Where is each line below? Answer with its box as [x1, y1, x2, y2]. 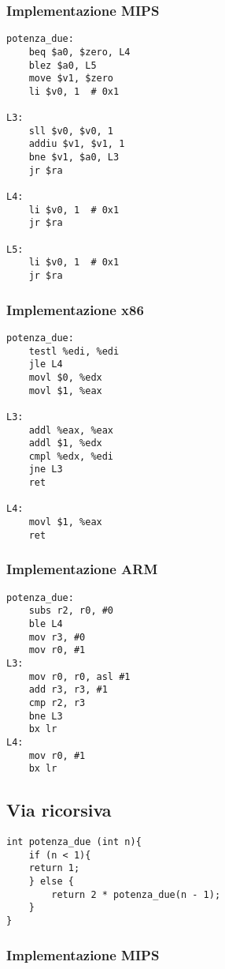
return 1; [28, 862, 80, 874]
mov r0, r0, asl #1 [28, 670, 131, 682]
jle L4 [28, 359, 63, 370]
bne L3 [28, 710, 63, 722]
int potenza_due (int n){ [6, 836, 142, 848]
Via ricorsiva [6, 798, 112, 822]
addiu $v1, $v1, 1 [28, 138, 125, 150]
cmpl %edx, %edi [28, 450, 114, 462]
